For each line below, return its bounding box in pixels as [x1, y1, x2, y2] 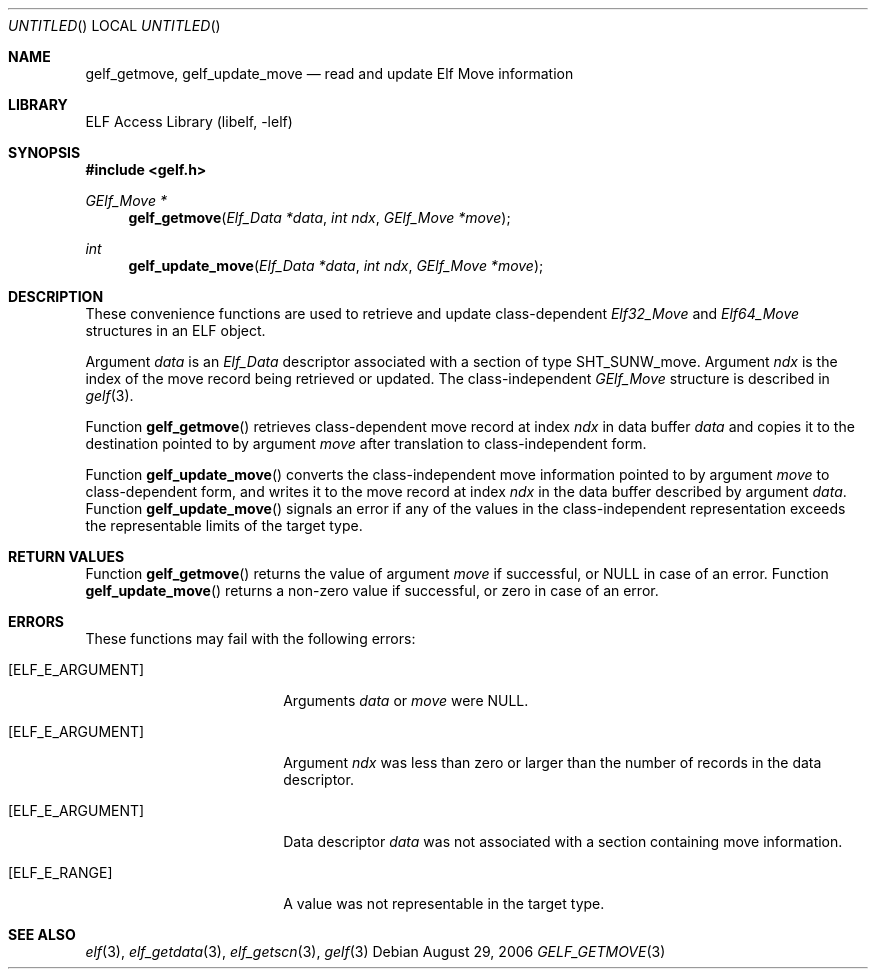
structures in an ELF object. [85, 322, 266, 339]
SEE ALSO [8, 926, 76, 943]
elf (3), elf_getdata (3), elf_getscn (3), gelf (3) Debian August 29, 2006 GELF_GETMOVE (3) [85, 943, 666, 960]
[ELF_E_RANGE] [8, 864, 113, 881]
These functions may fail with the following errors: [85, 630, 416, 647]
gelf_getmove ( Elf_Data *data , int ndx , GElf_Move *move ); [128, 209, 511, 226]
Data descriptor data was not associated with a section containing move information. [283, 833, 843, 850]
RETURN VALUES [8, 548, 125, 565]
